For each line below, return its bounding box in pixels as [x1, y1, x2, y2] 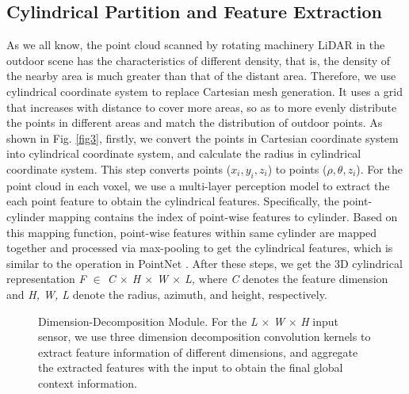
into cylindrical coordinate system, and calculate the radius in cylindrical [6, 145, 361, 162]
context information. [38, 374, 137, 391]
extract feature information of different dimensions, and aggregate [38, 343, 358, 360]
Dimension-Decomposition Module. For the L [38, 312, 258, 329]
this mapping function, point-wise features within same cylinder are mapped [6, 224, 377, 240]
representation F [6, 270, 86, 287]
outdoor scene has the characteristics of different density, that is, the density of [6, 52, 391, 68]
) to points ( [267, 160, 327, 177]
